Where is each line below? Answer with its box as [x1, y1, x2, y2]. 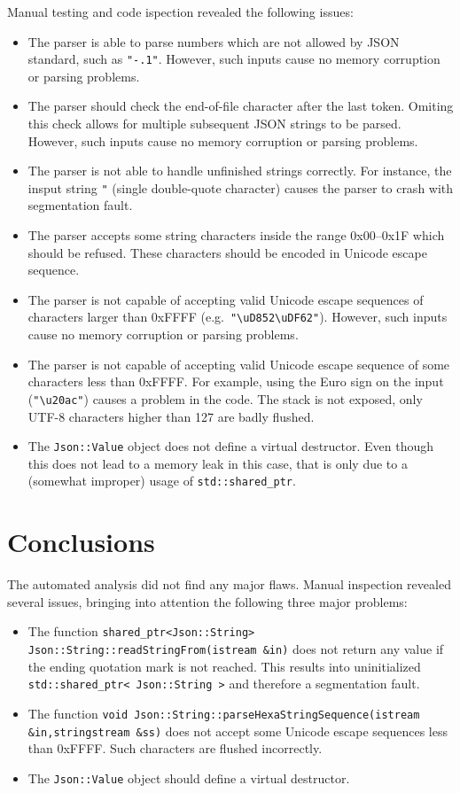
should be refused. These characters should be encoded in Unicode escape [27, 243, 427, 261]
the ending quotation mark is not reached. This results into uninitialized [27, 657, 421, 675]
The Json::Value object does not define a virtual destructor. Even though [27, 437, 434, 455]
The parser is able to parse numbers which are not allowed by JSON [27, 32, 400, 51]
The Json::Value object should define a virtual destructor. [27, 768, 350, 787]
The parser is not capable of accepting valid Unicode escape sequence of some [27, 354, 450, 373]
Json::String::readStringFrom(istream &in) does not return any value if [27, 640, 444, 657]
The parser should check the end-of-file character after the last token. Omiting [27, 97, 454, 115]
